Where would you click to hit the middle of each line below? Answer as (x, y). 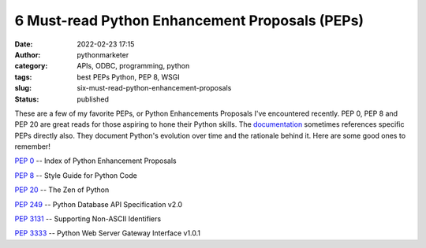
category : (31, 66)
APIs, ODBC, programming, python (133, 66)
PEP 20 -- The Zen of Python (62, 190)
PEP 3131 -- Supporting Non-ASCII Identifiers (88, 219)
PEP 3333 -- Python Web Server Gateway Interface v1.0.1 (108, 233)
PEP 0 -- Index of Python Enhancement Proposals (95, 161)
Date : (24, 44)
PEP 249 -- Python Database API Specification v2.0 (99, 204)
